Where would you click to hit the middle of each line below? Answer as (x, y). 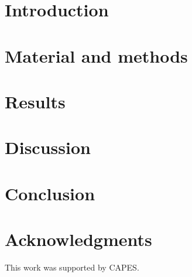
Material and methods (96, 55)
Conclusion (50, 193)
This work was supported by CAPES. (72, 267)
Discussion (48, 147)
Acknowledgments (78, 239)
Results (35, 101)
